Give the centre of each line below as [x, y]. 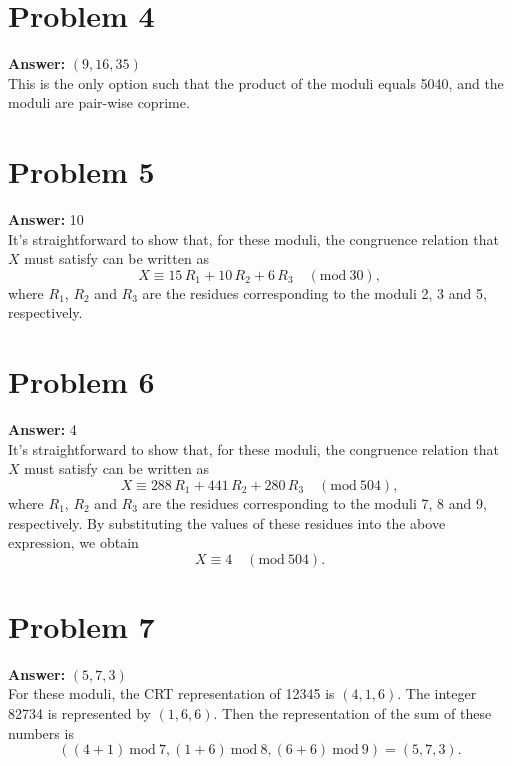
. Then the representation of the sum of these [352, 713]
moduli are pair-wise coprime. [99, 102]
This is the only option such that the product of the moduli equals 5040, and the [256, 82]
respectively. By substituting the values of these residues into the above [227, 522]
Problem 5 [81, 171]
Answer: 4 [42, 429]
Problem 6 [81, 381]
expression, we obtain [73, 542]
